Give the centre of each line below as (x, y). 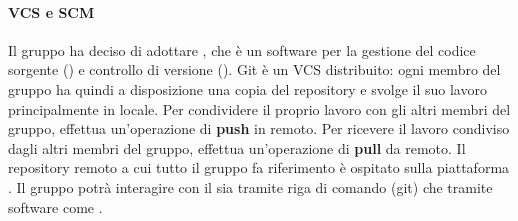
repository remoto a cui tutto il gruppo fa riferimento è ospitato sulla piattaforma (259, 167)
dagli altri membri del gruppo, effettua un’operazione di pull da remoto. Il (237, 147)
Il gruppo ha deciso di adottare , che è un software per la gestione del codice (242, 49)
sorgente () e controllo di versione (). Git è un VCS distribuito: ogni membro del (254, 69)
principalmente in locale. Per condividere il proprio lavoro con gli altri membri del (259, 108)
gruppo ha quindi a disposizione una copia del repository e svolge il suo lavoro (247, 88)
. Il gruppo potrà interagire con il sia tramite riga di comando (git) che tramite (250, 186)
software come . (55, 206)
